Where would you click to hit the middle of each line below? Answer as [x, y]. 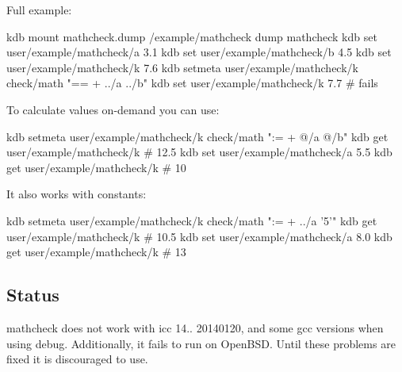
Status [33, 295]
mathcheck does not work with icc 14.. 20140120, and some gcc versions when [195, 327]
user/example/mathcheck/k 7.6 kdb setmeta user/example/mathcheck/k [182, 67]
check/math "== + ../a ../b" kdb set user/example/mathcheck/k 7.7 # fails [192, 83]
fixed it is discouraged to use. [77, 359]
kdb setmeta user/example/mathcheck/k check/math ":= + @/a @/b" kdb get [197, 136]
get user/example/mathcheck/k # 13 [96, 252]
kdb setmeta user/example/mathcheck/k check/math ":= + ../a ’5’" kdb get [192, 220]
